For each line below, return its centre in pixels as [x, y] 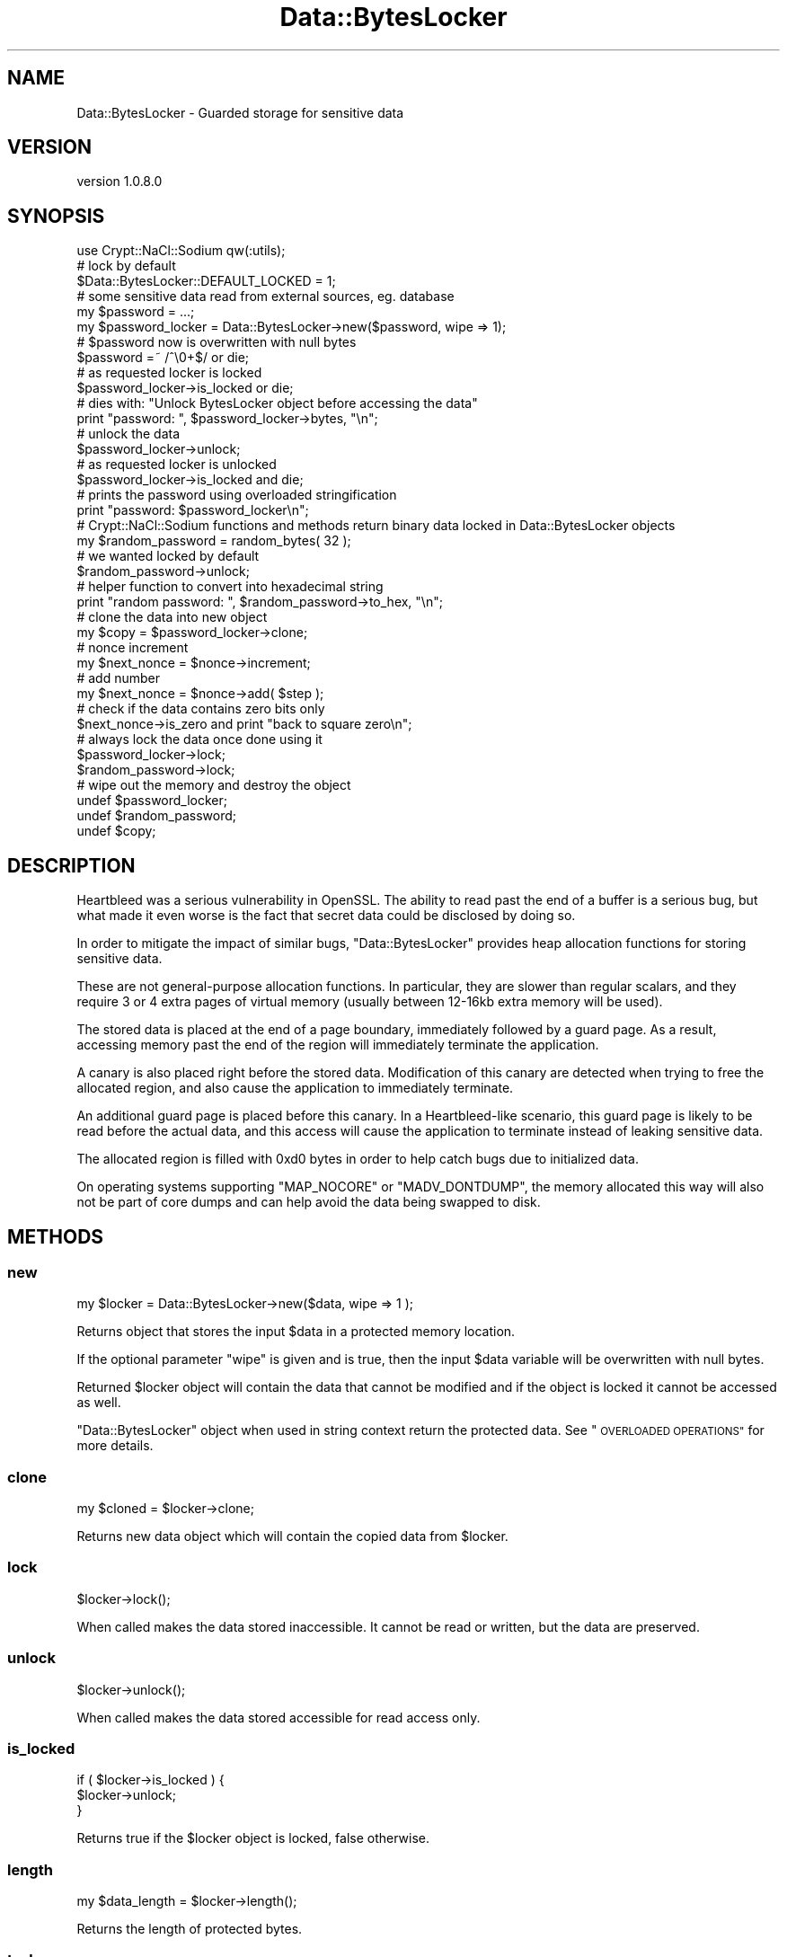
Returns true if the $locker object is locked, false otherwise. [253, 1838]
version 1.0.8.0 [119, 182]
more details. [115, 1446]
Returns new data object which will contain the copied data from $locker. [292, 1536]
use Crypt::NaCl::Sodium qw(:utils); [181, 251]
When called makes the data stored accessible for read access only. [279, 1717]
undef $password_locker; [152, 801]
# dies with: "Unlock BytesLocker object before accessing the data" [277, 403]
